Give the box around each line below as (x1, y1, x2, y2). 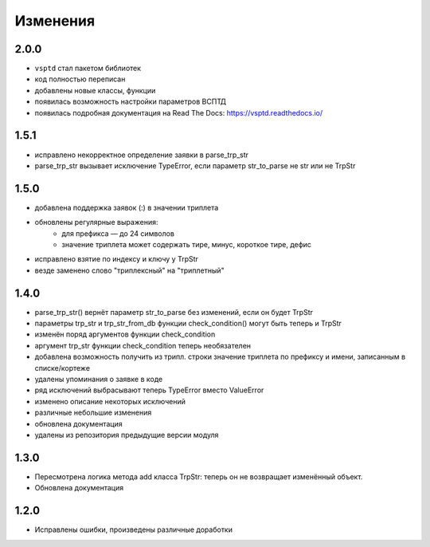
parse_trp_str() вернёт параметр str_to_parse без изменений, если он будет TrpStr (34, 307, 314, 317)
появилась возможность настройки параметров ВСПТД (34, 96, 227, 107)
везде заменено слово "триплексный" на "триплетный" (34, 266, 225, 275)
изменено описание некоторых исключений (34, 396, 186, 406)
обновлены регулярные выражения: (34, 218, 158, 227)
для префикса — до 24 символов (61, 228, 175, 238)
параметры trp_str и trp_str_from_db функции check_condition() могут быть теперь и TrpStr (34, 319, 342, 329)
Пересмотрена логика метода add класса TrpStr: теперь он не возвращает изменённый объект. (34, 471, 363, 482)
